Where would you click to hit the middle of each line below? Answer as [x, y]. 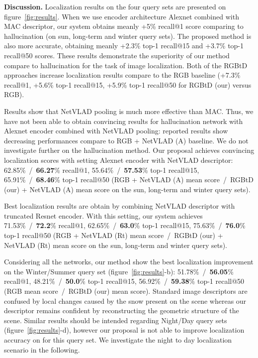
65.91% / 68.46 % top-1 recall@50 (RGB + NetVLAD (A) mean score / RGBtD [129, 179]
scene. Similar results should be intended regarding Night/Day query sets [116, 320]
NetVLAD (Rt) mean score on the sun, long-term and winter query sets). [116, 245]
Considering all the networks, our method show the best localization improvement [129, 262]
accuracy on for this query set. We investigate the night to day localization [118, 340]
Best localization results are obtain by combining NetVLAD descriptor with [120, 206]
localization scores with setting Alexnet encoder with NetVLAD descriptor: [119, 160]
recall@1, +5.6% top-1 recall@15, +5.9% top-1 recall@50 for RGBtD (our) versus [128, 84]
